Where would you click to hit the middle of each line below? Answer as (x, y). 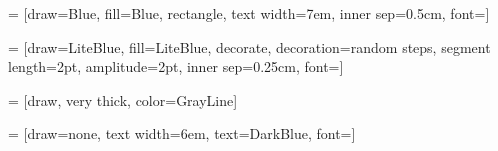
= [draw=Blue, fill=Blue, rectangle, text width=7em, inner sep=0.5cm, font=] (249, 13)
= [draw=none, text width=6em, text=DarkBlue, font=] (182, 133)
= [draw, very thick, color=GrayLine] (123, 99)
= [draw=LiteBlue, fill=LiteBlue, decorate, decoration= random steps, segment (249, 46)
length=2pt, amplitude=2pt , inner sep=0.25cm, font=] (176, 66)
